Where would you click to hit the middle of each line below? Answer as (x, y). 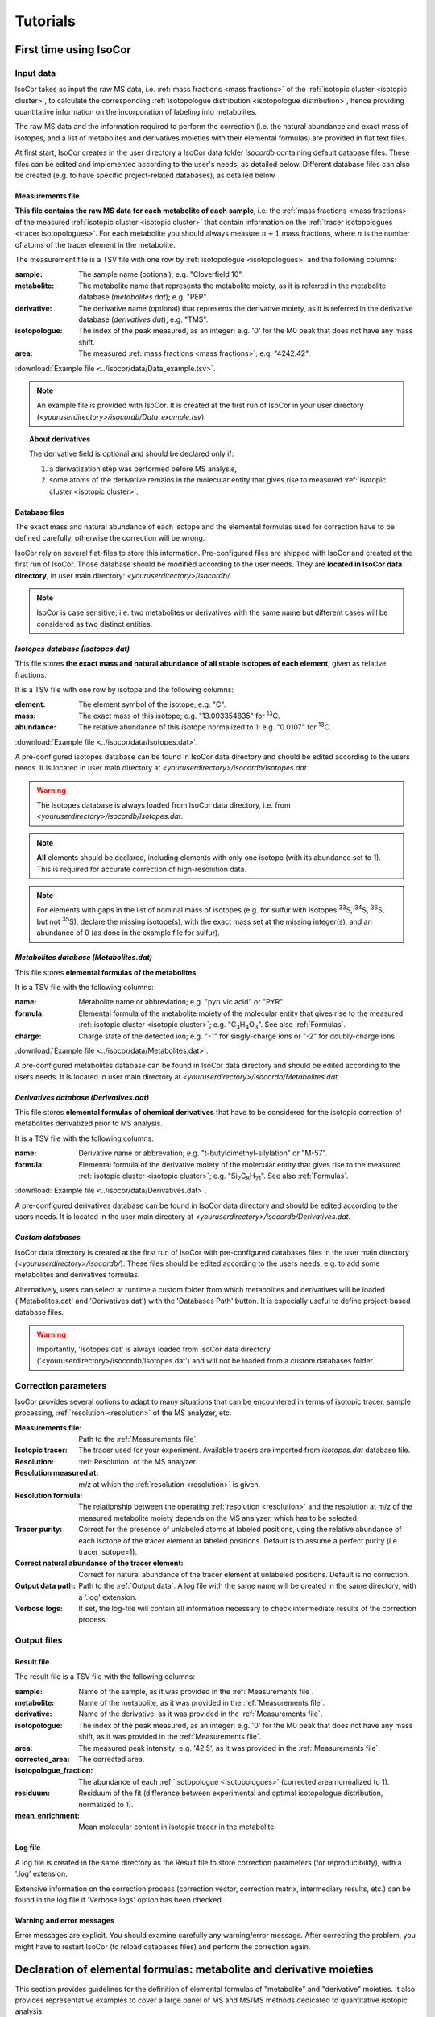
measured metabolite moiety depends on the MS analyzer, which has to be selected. (219, 1518)
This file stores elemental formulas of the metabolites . (107, 972)
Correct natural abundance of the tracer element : (99, 1563)
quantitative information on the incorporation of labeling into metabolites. (136, 112)
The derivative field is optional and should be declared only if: (132, 454)
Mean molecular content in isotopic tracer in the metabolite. (178, 1827)
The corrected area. (112, 1759)
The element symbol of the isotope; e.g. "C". (152, 704)
